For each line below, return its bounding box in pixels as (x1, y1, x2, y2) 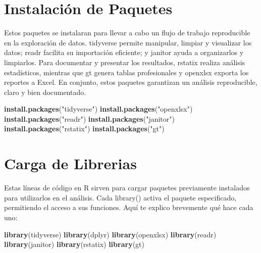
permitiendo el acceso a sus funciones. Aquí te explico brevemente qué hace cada (4, 202, 253, 213)
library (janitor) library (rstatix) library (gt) (4, 239, 144, 249)
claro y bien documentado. (4, 86, 86, 97)
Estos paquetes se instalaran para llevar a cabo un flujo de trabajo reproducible (4, 27, 250, 38)
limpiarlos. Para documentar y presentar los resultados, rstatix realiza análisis (4, 57, 245, 67)
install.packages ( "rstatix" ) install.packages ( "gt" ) (4, 123, 165, 134)
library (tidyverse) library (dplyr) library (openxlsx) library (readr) (4, 229, 217, 239)
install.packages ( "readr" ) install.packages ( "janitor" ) (4, 113, 175, 124)
